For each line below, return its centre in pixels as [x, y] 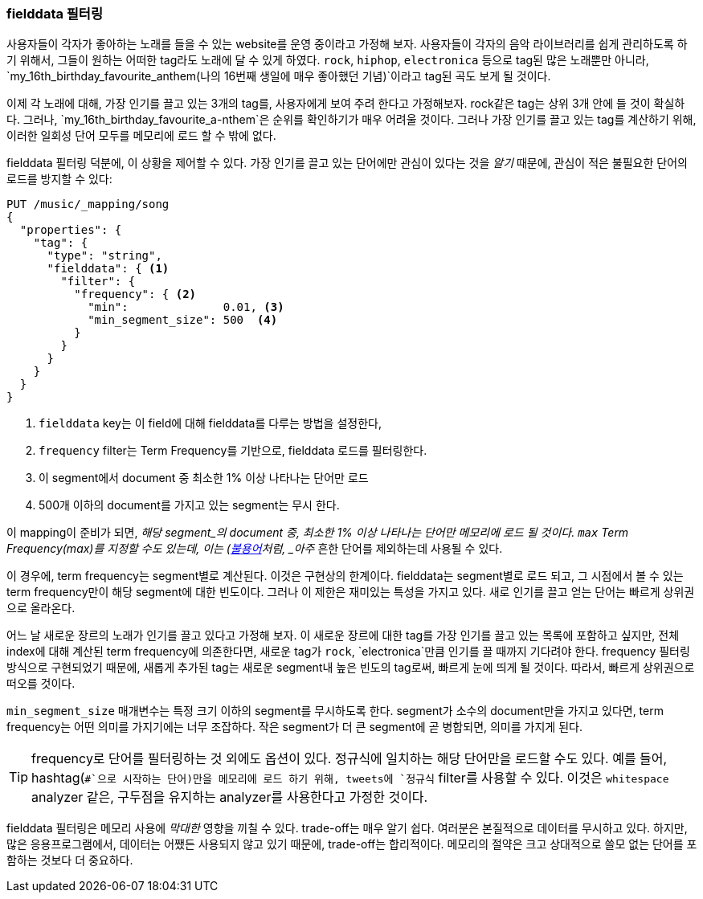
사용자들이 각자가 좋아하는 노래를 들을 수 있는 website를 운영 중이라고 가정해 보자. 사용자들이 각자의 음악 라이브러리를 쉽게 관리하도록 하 [347, 44]
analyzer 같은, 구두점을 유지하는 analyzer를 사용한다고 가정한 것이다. [230, 797]
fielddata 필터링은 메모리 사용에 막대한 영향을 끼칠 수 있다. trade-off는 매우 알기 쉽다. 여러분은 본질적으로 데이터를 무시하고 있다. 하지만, [347, 828]
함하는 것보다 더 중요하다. [70, 860]
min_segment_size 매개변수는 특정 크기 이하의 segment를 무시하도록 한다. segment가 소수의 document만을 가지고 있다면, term [335, 711]
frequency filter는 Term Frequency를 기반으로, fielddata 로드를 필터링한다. [233, 451]
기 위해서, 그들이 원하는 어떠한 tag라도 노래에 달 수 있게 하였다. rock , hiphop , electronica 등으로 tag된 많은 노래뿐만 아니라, [328, 60]
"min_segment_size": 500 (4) [183, 320]
